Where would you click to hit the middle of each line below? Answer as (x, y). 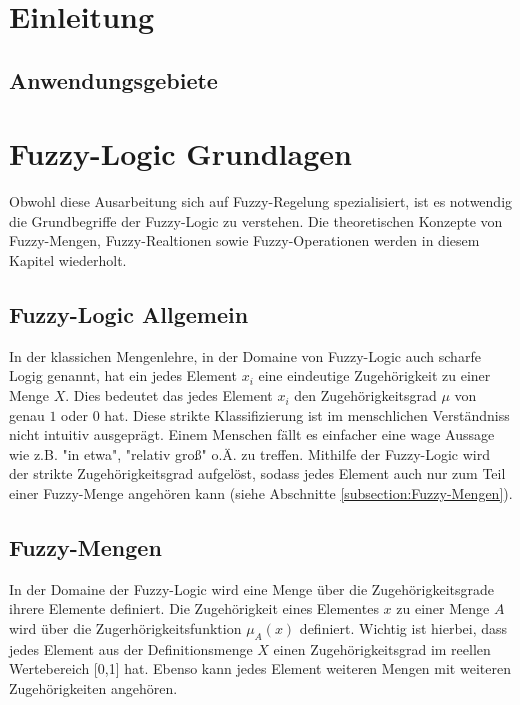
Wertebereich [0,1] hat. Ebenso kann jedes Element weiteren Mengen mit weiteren (260, 668)
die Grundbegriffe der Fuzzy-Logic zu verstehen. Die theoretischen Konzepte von (256, 220)
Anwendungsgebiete (113, 79)
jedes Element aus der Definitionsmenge (131, 648)
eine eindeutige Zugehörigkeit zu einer (374, 375)
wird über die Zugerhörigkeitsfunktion (125, 628)
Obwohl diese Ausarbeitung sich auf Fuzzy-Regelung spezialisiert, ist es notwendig (261, 201)
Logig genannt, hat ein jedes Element (123, 375)
